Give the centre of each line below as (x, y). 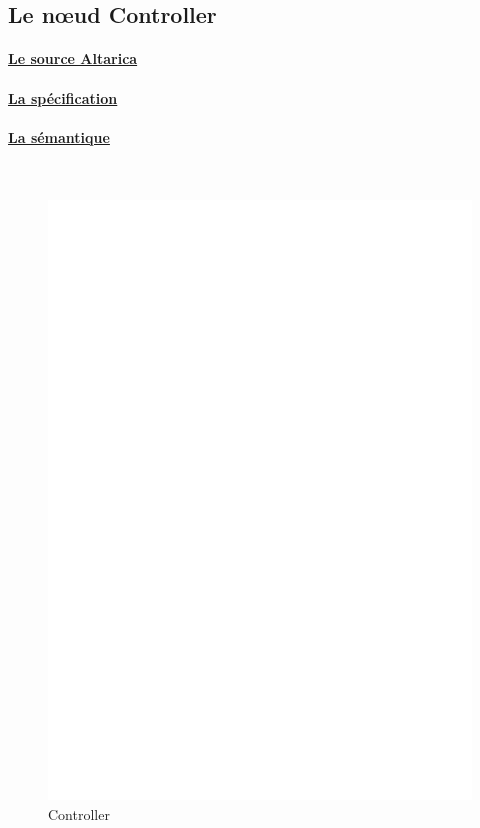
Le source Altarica (73, 58)
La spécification (63, 97)
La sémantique (59, 136)
